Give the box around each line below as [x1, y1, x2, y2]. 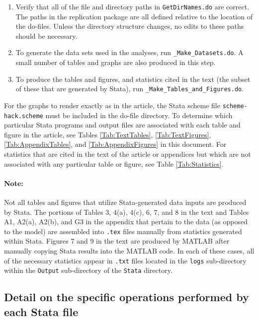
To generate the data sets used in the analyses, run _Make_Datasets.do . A [15, 47, 244, 58]
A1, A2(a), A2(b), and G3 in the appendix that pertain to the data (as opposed [4, 216, 248, 227]
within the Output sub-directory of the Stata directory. [4, 265, 172, 275]
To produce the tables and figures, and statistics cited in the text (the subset [15, 73, 251, 84]
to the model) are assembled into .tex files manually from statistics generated [4, 226, 242, 236]
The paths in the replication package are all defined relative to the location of [15, 11, 253, 21]
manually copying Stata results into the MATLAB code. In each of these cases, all [4, 246, 255, 256]
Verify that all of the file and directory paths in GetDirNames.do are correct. [15, 1, 250, 11]
